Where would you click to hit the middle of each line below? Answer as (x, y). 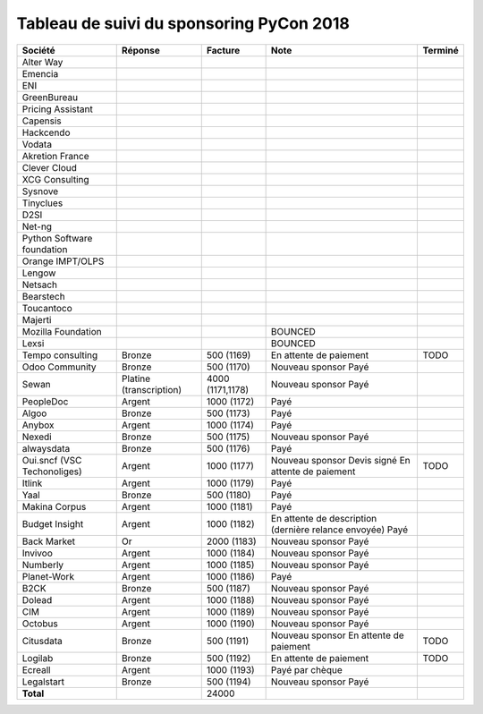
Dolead (37, 599)
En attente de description (324, 518)
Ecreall (36, 669)
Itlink (32, 483)
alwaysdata (46, 448)
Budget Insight (53, 523)
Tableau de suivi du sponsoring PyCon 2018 (183, 23)
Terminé (441, 50)
